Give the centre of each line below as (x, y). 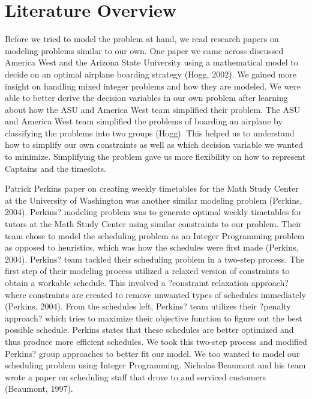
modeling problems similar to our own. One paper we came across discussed (144, 50)
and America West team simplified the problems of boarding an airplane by (144, 121)
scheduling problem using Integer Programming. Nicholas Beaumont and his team (155, 365)
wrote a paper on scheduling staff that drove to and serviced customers (135, 376)
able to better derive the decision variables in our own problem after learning (146, 98)
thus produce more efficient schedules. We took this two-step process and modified (156, 341)
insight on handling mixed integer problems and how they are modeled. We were (153, 86)
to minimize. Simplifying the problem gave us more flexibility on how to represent (155, 157)
